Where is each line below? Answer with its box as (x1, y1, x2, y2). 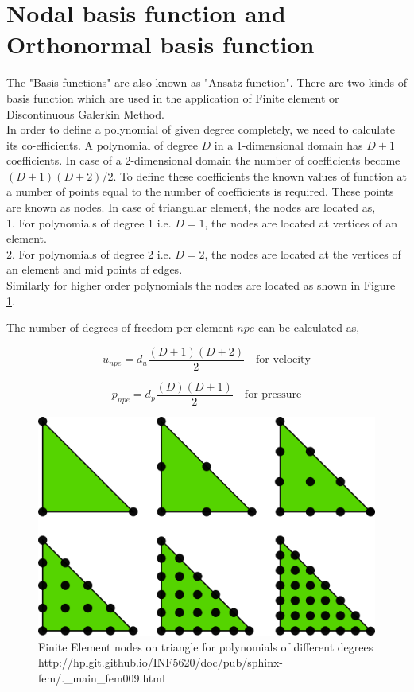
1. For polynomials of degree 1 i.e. (6, 214, 172, 231)
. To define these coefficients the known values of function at (113, 167, 408, 184)
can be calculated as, (257, 319, 360, 336)
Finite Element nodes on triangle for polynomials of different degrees (38, 638, 373, 655)
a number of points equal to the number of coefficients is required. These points (6, 183, 394, 200)
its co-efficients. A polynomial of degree (6, 136, 198, 153)
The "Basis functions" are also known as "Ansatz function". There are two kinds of (6, 74, 407, 91)
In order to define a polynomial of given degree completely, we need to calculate (6, 121, 395, 138)
